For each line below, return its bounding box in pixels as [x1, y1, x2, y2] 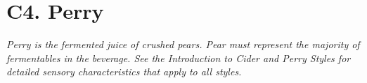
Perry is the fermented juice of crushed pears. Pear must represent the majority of [6, 37, 360, 52]
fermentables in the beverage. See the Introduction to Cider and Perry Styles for [6, 50, 351, 65]
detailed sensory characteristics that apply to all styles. [6, 64, 242, 79]
